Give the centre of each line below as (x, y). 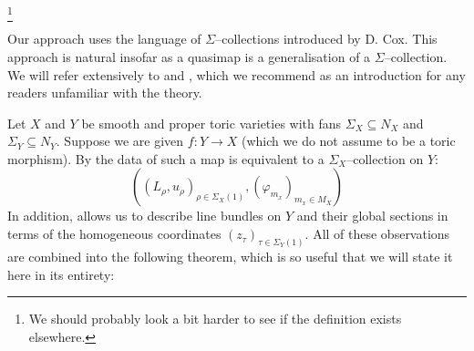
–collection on (385, 158)
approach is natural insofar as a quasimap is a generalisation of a (189, 56)
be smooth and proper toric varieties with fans (211, 123)
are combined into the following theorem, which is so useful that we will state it (230, 256)
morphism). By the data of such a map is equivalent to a (166, 158)
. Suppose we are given (120, 141)
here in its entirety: (61, 274)
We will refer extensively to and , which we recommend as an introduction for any (237, 74)
